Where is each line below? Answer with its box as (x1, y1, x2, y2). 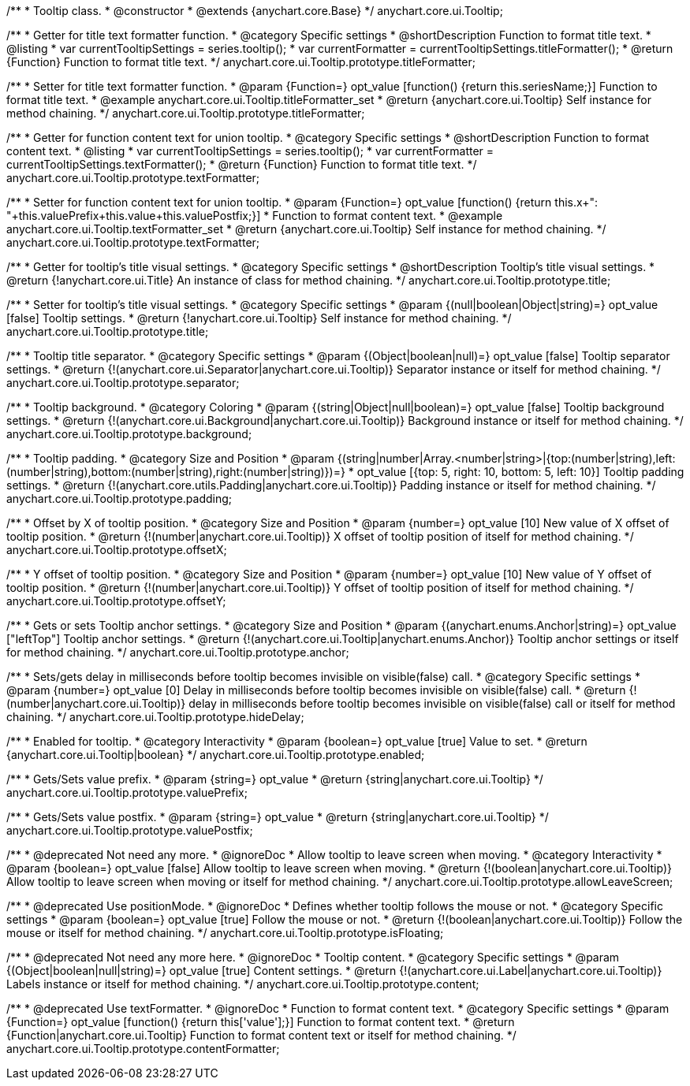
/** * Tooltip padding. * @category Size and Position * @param (6, 452, 334, 465)
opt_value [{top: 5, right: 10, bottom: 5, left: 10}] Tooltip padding (356, 465, 684, 478)
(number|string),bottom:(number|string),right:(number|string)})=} (6, 465, 345, 478)
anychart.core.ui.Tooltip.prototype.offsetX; (6, 543, 227, 556)
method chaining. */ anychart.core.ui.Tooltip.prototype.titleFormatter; (6, 106, 365, 120)
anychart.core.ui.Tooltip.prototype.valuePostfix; (6, 824, 253, 837)
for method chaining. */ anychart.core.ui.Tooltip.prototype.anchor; (6, 645, 349, 659)
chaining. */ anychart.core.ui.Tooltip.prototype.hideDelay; (6, 710, 304, 723)
